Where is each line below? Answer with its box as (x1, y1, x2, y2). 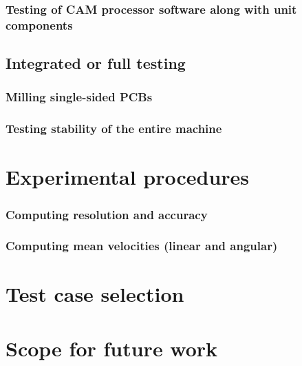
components (6, 16, 73, 33)
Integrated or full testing (6, 52, 186, 74)
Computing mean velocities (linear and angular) (6, 237, 278, 254)
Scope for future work (6, 334, 218, 362)
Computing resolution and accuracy (6, 205, 208, 223)
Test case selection (6, 280, 184, 308)
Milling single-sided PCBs (6, 88, 153, 105)
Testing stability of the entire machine (6, 120, 222, 137)
